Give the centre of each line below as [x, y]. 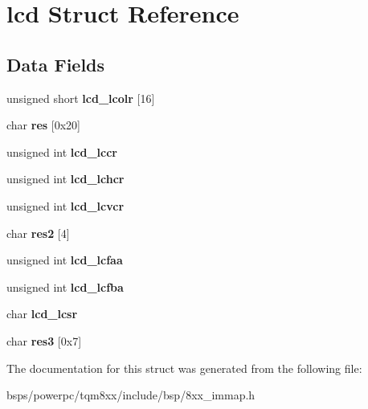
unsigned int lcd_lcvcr [65, 205]
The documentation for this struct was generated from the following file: [184, 368]
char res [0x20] [43, 125]
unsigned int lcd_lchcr [65, 179]
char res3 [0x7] [44, 340]
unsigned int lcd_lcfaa [65, 260]
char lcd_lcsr [42, 314]
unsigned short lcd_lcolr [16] [81, 98]
